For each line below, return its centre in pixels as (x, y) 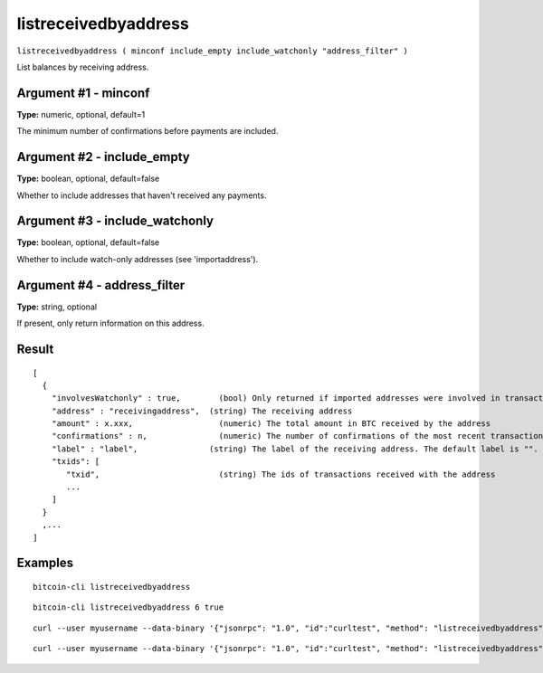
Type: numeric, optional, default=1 (81, 114)
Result (35, 349)
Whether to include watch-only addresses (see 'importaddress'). (138, 259)
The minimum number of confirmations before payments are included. (148, 131)
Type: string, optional (57, 307)
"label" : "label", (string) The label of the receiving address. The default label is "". (295, 449)
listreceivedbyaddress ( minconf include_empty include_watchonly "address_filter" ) (213, 51)
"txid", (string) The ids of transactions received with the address (281, 474)
